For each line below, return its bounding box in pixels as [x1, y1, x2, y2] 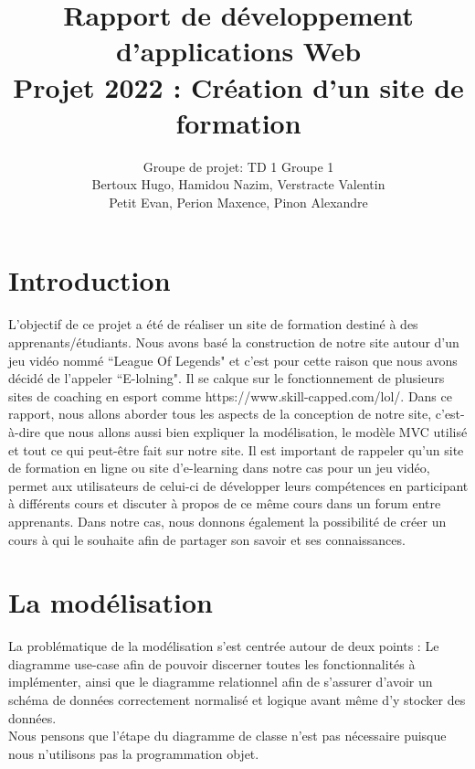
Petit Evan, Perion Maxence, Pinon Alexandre [109, 192, 368, 211]
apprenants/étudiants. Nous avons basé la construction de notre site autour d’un [8, 333, 459, 351]
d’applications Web [115, 32, 362, 69]
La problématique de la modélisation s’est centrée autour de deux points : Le [8, 636, 439, 656]
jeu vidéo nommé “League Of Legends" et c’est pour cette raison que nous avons [8, 350, 458, 369]
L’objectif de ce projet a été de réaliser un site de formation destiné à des [8, 315, 418, 334]
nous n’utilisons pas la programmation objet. [8, 743, 259, 763]
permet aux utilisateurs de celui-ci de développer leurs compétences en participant [8, 475, 469, 495]
